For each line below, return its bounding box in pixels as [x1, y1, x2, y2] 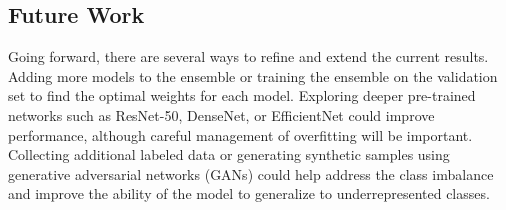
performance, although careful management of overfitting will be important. [8, 124, 473, 145]
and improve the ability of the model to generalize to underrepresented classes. [8, 183, 490, 204]
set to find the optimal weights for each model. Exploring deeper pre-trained [8, 85, 476, 106]
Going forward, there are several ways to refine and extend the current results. [8, 46, 489, 67]
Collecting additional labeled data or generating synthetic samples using [8, 144, 450, 165]
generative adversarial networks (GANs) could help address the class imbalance [8, 163, 494, 184]
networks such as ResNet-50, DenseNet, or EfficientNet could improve [8, 104, 435, 125]
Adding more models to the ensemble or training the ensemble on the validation [8, 65, 498, 86]
